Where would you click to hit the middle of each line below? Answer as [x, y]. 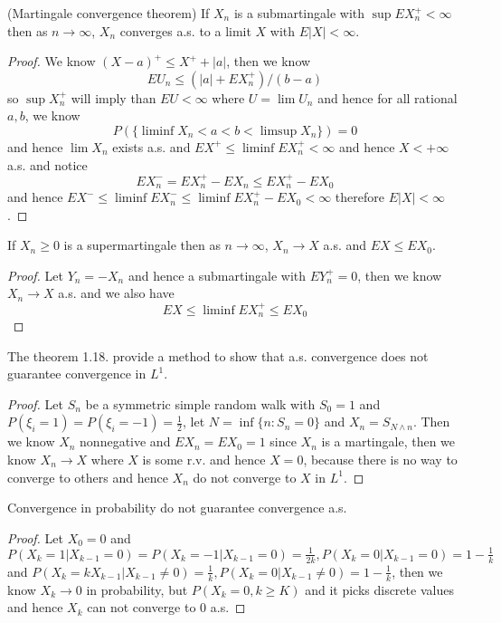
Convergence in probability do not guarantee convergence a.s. [177, 508]
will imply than [113, 97]
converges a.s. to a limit [185, 30]
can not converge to [142, 607]
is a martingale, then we [388, 441]
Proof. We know [52, 61]
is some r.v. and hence [204, 459]
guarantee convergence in [77, 374]
